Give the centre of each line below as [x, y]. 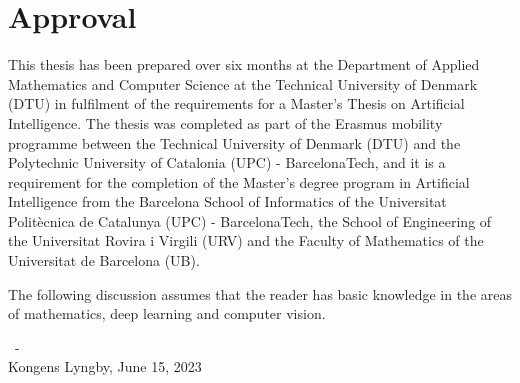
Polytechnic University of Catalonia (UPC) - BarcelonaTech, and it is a [227, 162]
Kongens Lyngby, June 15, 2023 [105, 366]
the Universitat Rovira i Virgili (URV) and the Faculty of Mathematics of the [246, 240]
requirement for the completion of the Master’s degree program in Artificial [239, 181]
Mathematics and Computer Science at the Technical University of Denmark [243, 83]
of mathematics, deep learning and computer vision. [167, 313]
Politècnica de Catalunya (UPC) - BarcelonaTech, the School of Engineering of [250, 220]
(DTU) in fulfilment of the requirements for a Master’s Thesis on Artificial [236, 103]
